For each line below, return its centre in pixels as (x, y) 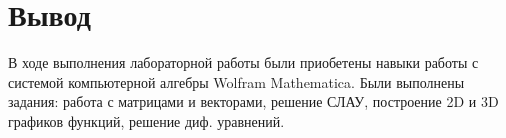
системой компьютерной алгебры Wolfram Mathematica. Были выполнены (236, 81)
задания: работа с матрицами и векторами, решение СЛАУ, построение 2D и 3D (253, 101)
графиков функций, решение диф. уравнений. (146, 120)
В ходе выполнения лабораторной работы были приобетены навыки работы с (243, 62)
